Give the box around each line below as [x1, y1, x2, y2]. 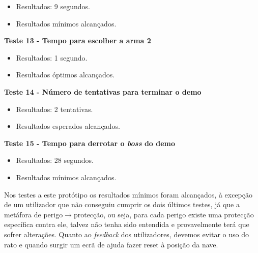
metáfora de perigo [4, 209, 63, 219]
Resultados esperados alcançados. [16, 121, 120, 131]
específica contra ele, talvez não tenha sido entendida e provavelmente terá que [4, 219, 249, 230]
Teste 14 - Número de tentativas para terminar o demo [4, 86, 202, 97]
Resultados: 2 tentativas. [16, 103, 93, 114]
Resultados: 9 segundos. [16, 1, 90, 11]
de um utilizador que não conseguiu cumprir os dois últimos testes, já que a [4, 199, 240, 210]
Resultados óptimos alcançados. [16, 69, 115, 80]
